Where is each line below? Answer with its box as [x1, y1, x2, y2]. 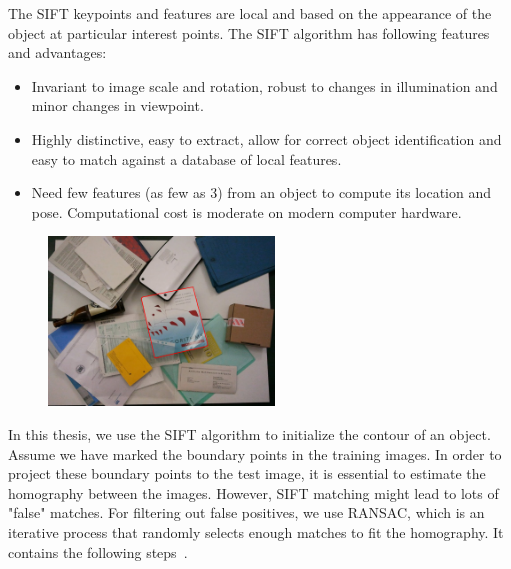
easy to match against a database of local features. [31, 148, 342, 169]
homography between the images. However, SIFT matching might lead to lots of [8, 482, 499, 503]
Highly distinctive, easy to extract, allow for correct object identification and [31, 128, 502, 149]
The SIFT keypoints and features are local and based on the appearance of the [8, 3, 492, 23]
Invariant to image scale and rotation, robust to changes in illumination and [31, 75, 498, 96]
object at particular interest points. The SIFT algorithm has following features [8, 22, 490, 43]
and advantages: [8, 42, 107, 63]
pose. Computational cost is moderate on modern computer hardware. [31, 201, 462, 222]
